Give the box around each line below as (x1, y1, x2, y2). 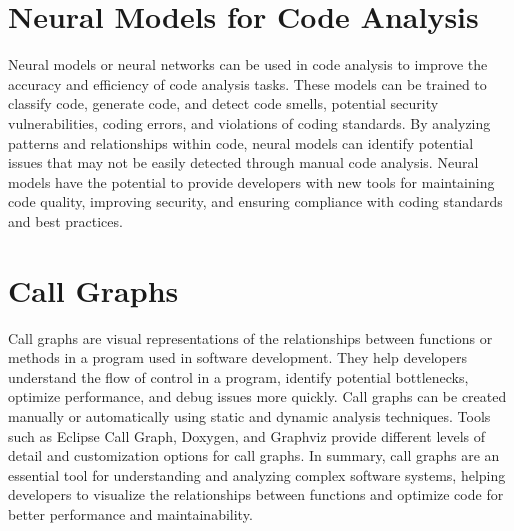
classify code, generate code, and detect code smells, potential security (8, 93, 439, 114)
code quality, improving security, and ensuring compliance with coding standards (8, 191, 503, 212)
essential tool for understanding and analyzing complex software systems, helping (8, 464, 506, 485)
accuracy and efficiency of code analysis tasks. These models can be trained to (8, 73, 487, 94)
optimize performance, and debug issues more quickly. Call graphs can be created (8, 386, 507, 407)
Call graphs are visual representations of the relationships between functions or (8, 327, 493, 348)
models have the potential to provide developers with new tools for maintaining (8, 171, 495, 192)
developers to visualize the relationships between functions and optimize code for (8, 484, 504, 505)
